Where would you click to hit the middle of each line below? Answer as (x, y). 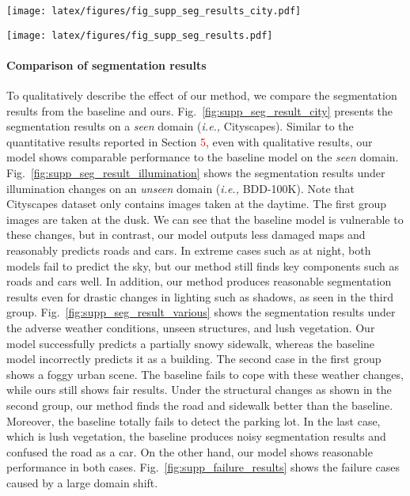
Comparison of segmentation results (106, 64)
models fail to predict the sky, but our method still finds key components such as (203, 265)
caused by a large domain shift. (82, 482)
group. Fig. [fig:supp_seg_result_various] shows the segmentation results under (201, 312)
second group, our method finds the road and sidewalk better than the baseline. (200, 405)
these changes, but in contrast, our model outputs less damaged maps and (186, 235)
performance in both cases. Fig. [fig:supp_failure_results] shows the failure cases (203, 467)
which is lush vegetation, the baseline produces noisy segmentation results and (196, 436)
